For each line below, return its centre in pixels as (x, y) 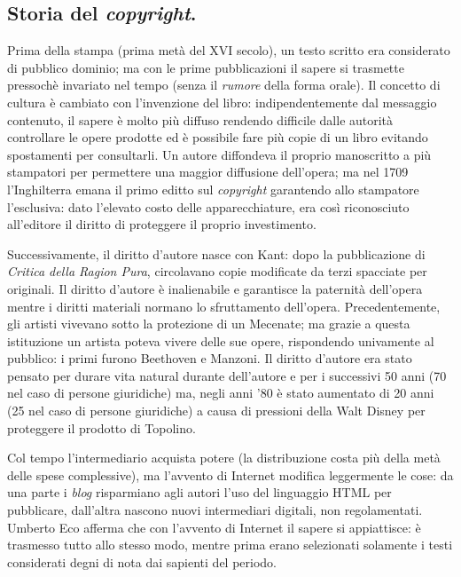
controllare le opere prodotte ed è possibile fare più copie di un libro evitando (218, 137)
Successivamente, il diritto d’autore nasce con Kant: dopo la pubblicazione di (216, 253)
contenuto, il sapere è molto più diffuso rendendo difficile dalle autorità (200, 119)
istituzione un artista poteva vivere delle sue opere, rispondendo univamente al (221, 340)
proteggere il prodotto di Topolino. (102, 427)
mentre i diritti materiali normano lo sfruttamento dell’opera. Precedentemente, (224, 306)
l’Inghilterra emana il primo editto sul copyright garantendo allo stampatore (213, 189)
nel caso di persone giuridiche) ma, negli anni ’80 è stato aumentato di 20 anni (221, 393)
